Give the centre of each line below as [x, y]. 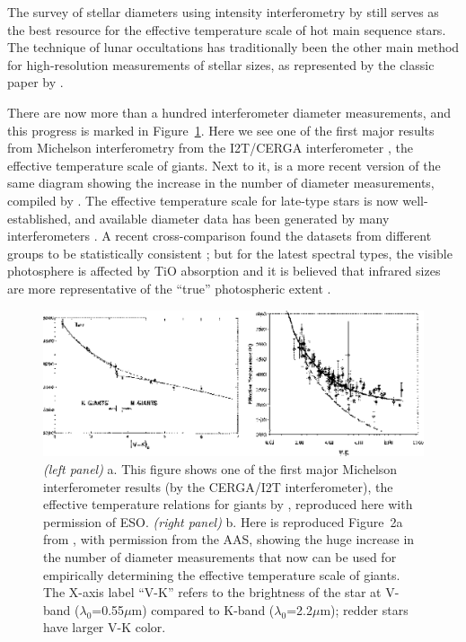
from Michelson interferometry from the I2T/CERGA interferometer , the [210, 148]
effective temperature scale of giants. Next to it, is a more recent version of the [224, 165]
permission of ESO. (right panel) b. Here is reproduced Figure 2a [223, 521]
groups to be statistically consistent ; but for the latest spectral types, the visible [230, 253]
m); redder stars [364, 609]
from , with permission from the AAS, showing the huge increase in [229, 539]
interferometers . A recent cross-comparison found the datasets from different [220, 236]
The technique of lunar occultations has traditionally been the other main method [233, 47]
